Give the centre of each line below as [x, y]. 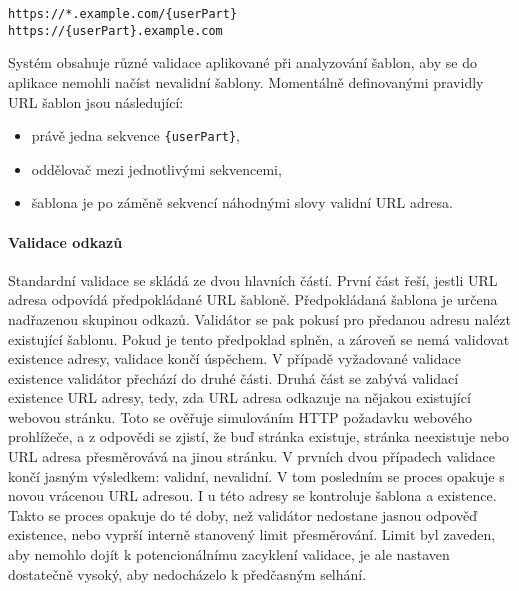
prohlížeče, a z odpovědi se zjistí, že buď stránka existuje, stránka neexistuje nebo [259, 436]
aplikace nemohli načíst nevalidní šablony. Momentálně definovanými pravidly [246, 81]
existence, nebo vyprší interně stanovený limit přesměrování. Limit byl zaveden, [252, 534]
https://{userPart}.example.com [115, 30]
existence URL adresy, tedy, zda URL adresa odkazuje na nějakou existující [239, 397]
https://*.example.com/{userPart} [123, 14]
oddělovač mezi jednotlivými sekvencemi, [156, 168]
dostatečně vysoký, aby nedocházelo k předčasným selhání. [187, 573]
